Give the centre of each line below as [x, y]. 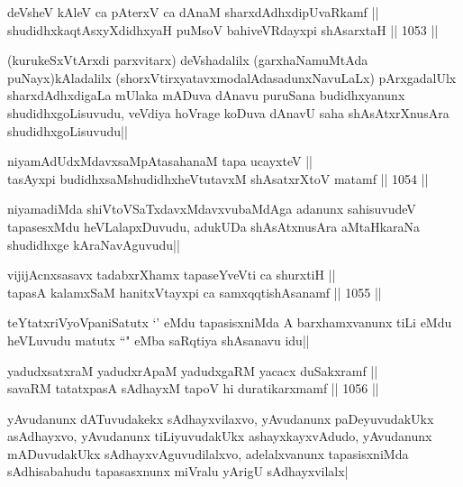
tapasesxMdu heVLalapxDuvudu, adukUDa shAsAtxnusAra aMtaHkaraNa [214, 226]
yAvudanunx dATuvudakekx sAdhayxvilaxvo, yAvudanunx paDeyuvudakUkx [221, 418]
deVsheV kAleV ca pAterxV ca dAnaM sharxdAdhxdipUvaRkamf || [193, 12]
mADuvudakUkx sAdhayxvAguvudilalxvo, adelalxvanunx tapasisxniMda [208, 453]
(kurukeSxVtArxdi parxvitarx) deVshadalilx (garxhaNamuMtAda [188, 60]
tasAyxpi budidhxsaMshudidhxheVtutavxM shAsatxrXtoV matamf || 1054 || [218, 178]
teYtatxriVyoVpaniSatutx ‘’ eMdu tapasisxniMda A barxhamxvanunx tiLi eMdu [230, 322]
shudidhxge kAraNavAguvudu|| [94, 244]
